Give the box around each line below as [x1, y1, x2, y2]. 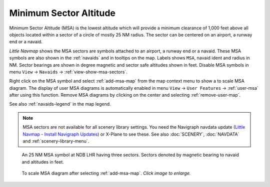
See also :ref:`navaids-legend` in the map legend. [9, 101, 111, 107]
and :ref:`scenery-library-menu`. [22, 138, 89, 144]
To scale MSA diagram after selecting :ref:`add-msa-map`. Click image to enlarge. [21, 170, 191, 177]
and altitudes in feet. [21, 159, 64, 165]
